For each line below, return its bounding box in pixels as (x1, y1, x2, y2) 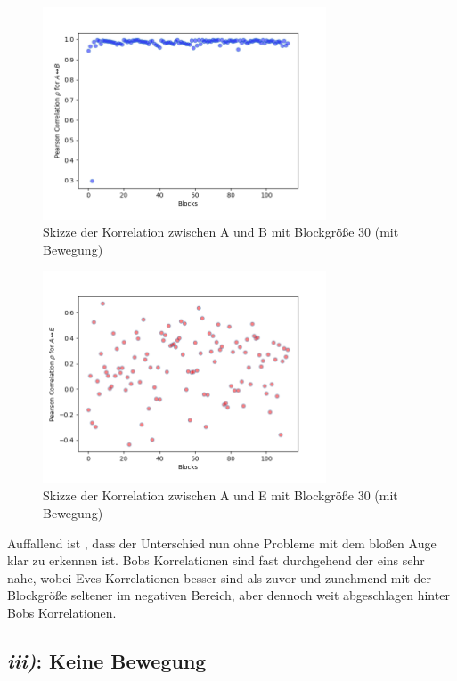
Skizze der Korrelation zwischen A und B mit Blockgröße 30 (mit (43, 223, 399, 241)
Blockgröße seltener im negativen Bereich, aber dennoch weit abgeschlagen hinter (7, 586, 450, 604)
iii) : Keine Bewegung (7, 646, 207, 674)
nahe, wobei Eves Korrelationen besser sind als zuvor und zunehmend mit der (7, 568, 431, 587)
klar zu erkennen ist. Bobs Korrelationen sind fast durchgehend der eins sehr (7, 551, 425, 570)
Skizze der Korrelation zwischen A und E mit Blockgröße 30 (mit (43, 486, 398, 505)
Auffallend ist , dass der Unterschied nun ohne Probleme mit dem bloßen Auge (7, 533, 437, 552)
